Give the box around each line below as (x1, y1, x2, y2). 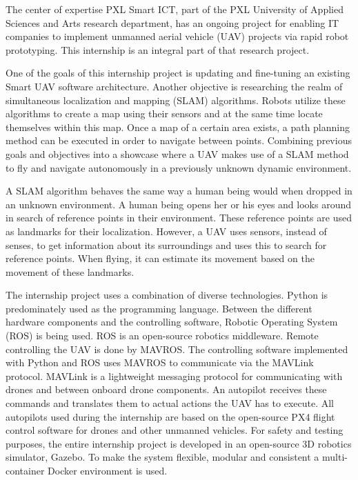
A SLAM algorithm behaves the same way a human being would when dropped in (6, 183, 352, 198)
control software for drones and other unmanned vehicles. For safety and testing (6, 423, 344, 437)
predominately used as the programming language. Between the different (6, 301, 312, 315)
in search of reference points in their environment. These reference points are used (6, 210, 352, 225)
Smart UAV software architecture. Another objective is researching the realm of (6, 79, 343, 93)
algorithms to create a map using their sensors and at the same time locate (6, 106, 323, 121)
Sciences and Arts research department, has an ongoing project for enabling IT (6, 15, 339, 30)
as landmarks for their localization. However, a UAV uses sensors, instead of (6, 223, 327, 238)
